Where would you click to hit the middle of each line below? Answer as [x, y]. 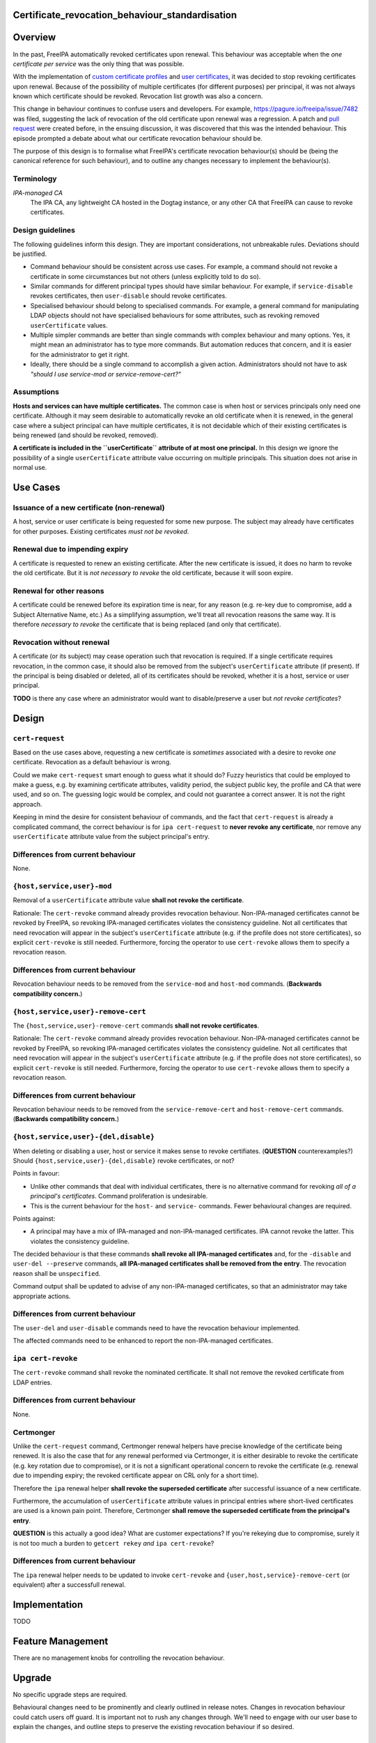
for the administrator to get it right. [80, 354]
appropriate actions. [42, 1296]
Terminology [35, 179]
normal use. [30, 468]
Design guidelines [44, 230]
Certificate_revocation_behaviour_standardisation [125, 15]
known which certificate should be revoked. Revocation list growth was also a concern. [138, 96]
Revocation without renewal [61, 642]
